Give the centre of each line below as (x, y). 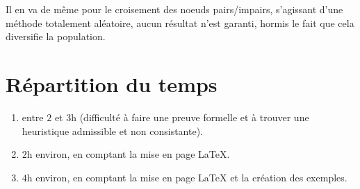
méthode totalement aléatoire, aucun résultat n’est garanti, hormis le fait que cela (180, 22)
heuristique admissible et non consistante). (112, 130)
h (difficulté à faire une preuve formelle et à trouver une (190, 117)
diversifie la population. (56, 36)
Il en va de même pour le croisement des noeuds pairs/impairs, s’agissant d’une (174, 9)
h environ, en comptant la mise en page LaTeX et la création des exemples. (187, 177)
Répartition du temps (112, 83)
